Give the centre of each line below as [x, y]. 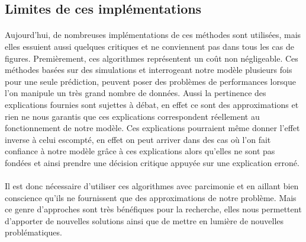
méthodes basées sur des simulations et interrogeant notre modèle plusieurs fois [149, 70]
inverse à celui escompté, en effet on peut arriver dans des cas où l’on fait [138, 139]
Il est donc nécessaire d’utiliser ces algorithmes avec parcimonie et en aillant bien [152, 186]
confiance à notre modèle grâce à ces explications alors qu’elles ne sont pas [140, 151]
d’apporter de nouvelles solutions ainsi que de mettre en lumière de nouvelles [144, 220]
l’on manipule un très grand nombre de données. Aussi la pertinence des [136, 93]
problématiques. [33, 232]
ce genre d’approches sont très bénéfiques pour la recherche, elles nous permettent [153, 209]
